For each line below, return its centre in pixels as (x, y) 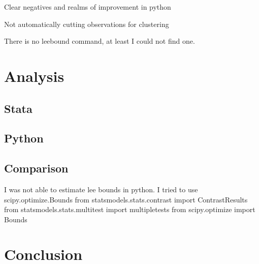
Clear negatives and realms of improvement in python (88, 7)
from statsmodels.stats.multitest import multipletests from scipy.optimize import (130, 209)
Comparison (36, 168)
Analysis (34, 76)
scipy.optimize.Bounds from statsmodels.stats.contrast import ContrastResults (126, 199)
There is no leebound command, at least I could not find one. (100, 41)
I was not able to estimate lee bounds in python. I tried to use (101, 189)
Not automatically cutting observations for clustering (87, 24)
